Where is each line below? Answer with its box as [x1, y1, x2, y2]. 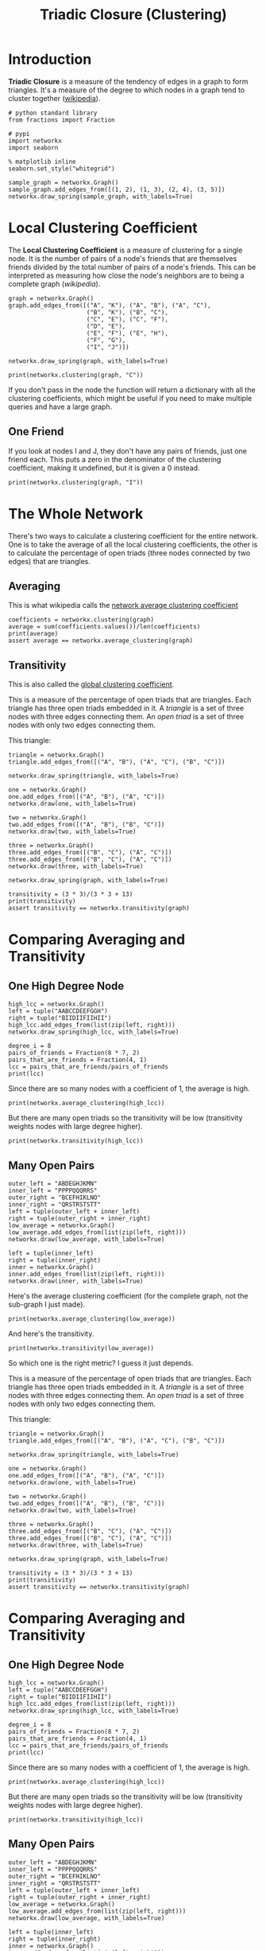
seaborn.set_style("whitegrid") [8, 165, 115, 173]
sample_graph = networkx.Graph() [8, 178, 119, 186]
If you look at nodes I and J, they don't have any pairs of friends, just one [8, 446, 248, 455]
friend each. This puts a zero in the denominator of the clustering [8, 454, 222, 464]
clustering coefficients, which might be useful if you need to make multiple [8, 393, 253, 403]
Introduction [8, 50, 92, 68]
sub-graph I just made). [8, 1299, 86, 1310]
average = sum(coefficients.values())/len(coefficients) [8, 623, 201, 631]
